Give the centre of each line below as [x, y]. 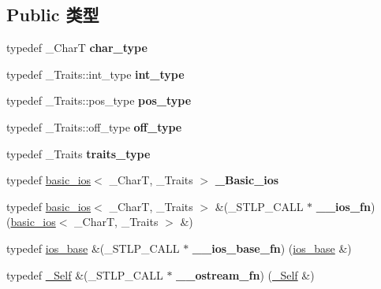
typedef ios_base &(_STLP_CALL [93, 248]
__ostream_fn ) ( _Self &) [245, 274]
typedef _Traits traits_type [78, 153]
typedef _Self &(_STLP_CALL [85, 274]
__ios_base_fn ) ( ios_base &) [272, 248]
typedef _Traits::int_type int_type [95, 74]
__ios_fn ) [346, 206]
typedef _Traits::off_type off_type [94, 126]
